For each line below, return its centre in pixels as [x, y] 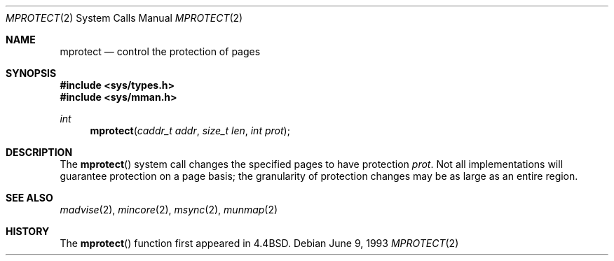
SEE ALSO [29, 198]
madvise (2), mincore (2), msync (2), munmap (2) [169, 210]
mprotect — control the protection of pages [160, 51]
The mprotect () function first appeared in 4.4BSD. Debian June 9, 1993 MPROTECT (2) [259, 243]
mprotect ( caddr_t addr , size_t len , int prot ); [190, 130]
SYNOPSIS [31, 73]
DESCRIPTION [39, 152]
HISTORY [28, 231]
